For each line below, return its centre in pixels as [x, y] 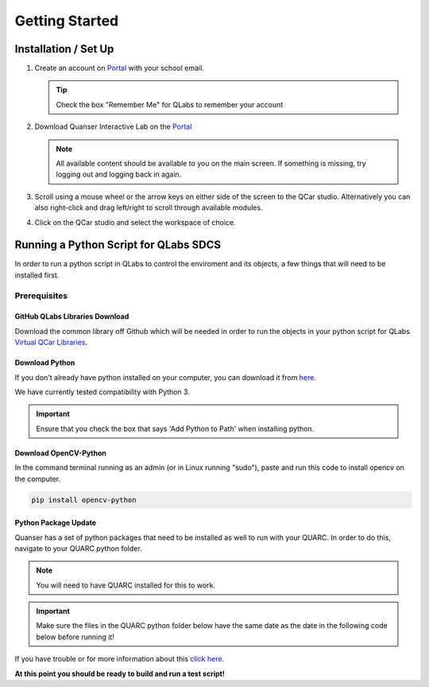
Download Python [45, 363]
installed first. [37, 275]
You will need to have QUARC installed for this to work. [126, 585]
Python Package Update [56, 523]
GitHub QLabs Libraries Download [72, 316]
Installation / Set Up [64, 49]
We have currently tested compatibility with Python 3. [102, 392]
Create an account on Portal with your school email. [119, 68]
